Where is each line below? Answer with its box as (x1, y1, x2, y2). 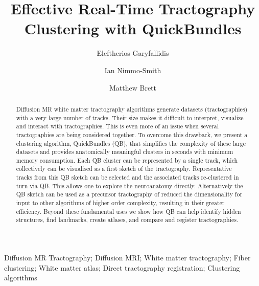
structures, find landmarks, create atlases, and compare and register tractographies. (16, 215, 239, 224)
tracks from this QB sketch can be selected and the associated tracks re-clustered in (16, 173, 239, 182)
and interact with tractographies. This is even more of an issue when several (16, 122, 219, 130)
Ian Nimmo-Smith (104, 64, 161, 75)
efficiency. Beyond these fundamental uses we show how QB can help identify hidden (16, 207, 241, 215)
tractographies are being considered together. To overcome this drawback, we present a (16, 130, 248, 139)
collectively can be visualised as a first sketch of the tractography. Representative (16, 164, 232, 173)
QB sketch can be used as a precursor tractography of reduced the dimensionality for (16, 190, 243, 199)
